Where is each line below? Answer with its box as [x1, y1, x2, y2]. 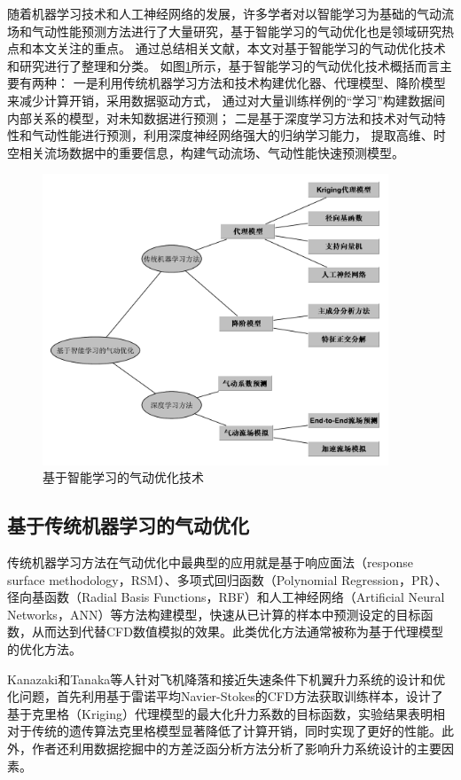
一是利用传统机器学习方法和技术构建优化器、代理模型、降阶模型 [73, 74, 446, 92]
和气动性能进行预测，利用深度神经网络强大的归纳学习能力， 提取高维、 [19, 126, 434, 144]
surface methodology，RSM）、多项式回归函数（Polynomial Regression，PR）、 [7, 570, 448, 589]
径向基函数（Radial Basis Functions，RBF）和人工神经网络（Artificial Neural [7, 588, 445, 606]
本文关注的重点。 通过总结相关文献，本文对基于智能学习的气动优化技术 [31, 39, 446, 58]
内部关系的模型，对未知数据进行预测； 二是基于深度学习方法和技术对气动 [7, 108, 434, 127]
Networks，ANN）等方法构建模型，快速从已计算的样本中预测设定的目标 [7, 604, 421, 623]
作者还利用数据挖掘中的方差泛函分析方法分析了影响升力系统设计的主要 [31, 739, 441, 758]
